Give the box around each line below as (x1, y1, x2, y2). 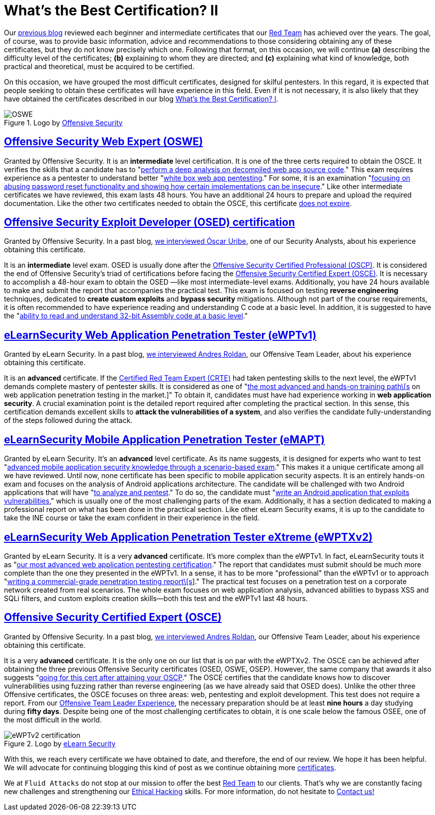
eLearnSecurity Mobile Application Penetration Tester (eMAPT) (4, 433, 325, 446)
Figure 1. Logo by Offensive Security (4, 118, 123, 127)
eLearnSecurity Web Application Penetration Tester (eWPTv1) (4, 328, 317, 341)
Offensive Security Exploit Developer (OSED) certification (4, 216, 295, 229)
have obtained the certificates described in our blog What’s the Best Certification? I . (4, 94, 278, 103)
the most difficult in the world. (4, 715, 102, 724)
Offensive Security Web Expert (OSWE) (4, 135, 203, 148)
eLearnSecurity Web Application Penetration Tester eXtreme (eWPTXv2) (4, 530, 373, 543)
